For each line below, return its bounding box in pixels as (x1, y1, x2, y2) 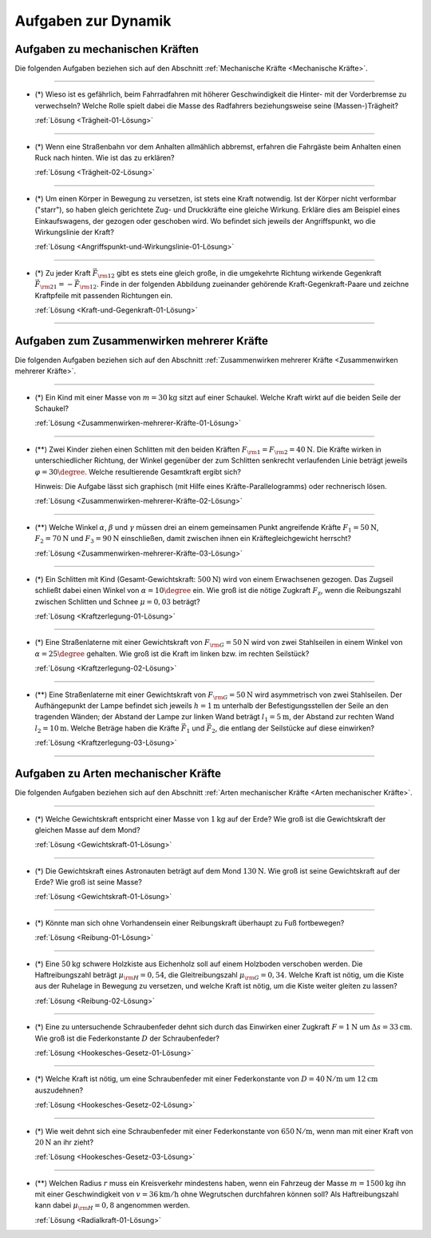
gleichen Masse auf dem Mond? (34, 825, 140, 834)
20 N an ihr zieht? (34, 1137, 94, 1147)
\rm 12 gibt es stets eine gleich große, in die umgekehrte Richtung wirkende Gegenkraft (97, 268, 382, 280)
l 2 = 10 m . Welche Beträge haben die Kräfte (34, 723, 180, 734)
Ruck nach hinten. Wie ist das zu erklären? (34, 153, 175, 163)
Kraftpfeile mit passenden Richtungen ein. (34, 290, 173, 300)
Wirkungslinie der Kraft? (34, 227, 115, 237)
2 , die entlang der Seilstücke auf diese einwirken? (212, 723, 375, 734)
